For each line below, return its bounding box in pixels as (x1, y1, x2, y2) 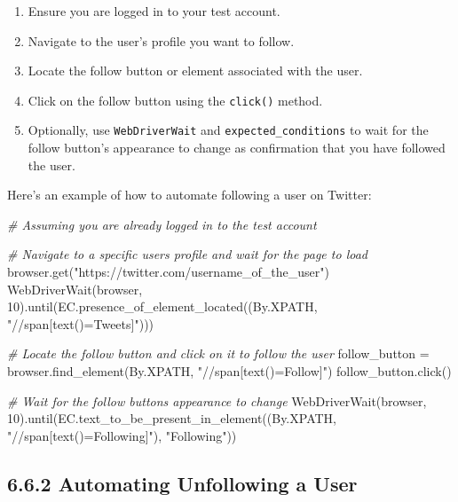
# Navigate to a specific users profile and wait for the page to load (7, 245, 367, 263)
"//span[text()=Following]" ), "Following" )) (7, 426, 237, 444)
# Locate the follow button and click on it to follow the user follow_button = (7, 344, 430, 363)
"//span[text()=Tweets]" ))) (7, 314, 154, 333)
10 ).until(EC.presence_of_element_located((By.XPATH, (7, 297, 318, 316)
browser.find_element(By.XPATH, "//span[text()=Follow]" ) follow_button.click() (7, 362, 452, 380)
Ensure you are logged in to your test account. (28, 2, 280, 20)
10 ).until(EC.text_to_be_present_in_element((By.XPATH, (7, 409, 336, 427)
